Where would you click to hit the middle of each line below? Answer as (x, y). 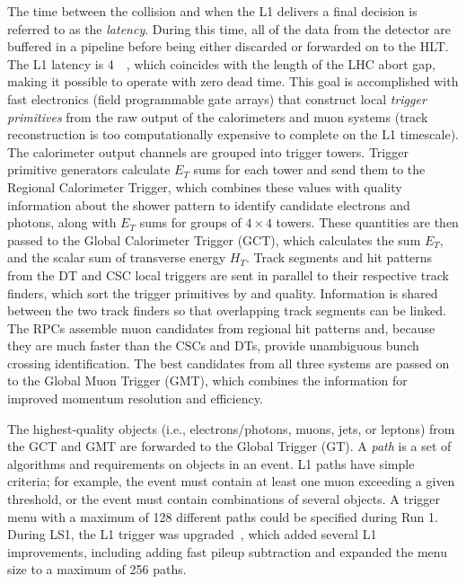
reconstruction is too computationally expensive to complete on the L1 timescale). (233, 134)
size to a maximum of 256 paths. (97, 569)
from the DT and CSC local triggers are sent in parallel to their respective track (228, 274)
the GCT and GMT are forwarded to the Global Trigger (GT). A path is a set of (229, 446)
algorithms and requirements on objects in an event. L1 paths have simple (211, 463)
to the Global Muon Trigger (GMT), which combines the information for (207, 380)
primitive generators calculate (89, 169)
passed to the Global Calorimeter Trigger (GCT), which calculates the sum (214, 239)
